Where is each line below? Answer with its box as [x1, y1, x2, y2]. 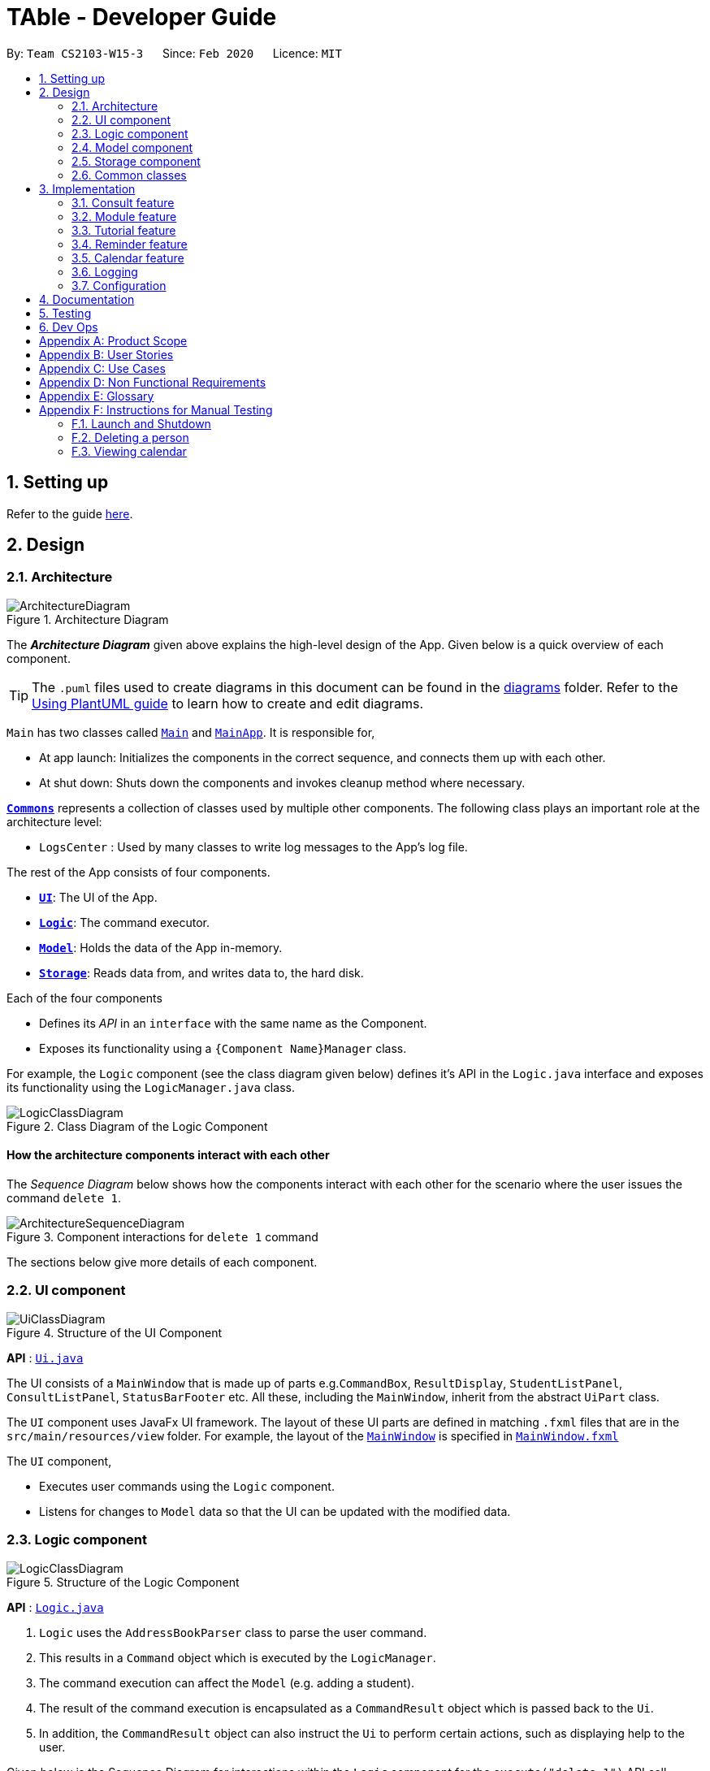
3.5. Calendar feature [71, 250, 184, 265]
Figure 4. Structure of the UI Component [6, 1325, 223, 1340]
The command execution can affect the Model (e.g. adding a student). [39, 1675, 415, 1690]
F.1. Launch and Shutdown [71, 416, 211, 431]
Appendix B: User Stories [39, 347, 174, 362]
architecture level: [6, 814, 102, 829]
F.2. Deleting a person [71, 430, 189, 444]
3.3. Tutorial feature [71, 223, 176, 237]
